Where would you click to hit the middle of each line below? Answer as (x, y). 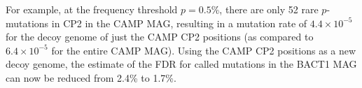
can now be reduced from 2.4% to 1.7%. (91, 77)
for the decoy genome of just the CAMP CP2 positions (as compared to (160, 37)
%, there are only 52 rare (265, 9)
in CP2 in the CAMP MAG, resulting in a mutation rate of (179, 23)
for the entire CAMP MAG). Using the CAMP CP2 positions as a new (204, 50)
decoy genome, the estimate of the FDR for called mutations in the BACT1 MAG (181, 64)
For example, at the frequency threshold (92, 9)
